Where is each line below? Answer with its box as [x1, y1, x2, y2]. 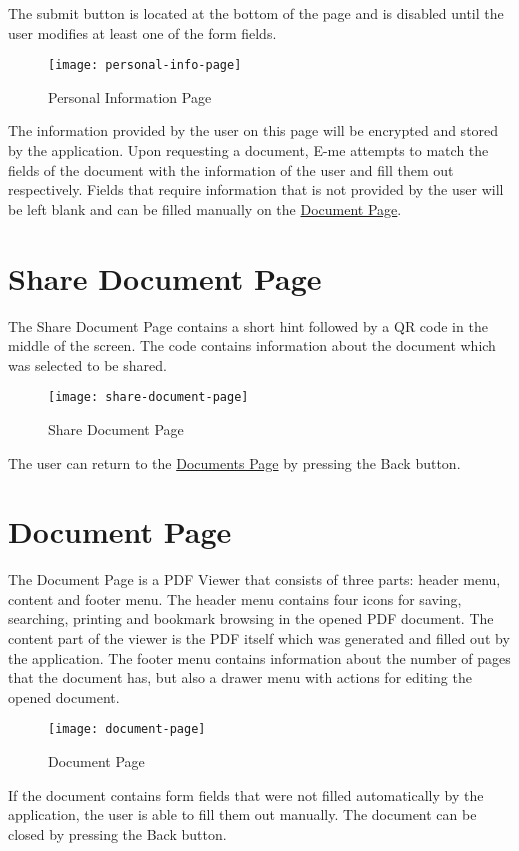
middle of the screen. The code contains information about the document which [8, 335, 496, 356]
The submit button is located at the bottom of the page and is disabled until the [8, 3, 504, 23]
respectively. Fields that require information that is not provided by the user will [8, 179, 504, 200]
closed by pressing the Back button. [8, 823, 227, 844]
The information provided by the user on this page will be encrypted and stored [8, 120, 499, 141]
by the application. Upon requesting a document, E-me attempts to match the [8, 140, 489, 161]
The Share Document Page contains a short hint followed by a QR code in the [8, 315, 488, 336]
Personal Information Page [48, 86, 212, 107]
